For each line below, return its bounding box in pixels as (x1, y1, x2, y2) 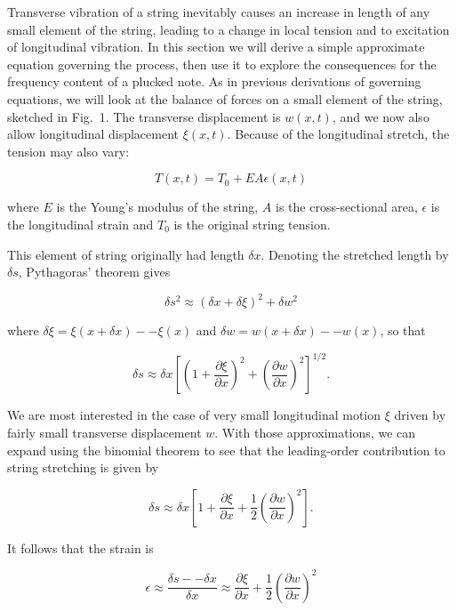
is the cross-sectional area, (276, 197, 418, 216)
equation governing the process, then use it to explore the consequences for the (7, 54, 437, 73)
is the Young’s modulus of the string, (56, 197, 259, 216)
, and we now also (332, 107, 429, 125)
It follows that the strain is (7, 538, 154, 557)
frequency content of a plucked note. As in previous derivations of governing (7, 72, 421, 91)
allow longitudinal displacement (7, 125, 179, 143)
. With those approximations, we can (214, 422, 416, 441)
